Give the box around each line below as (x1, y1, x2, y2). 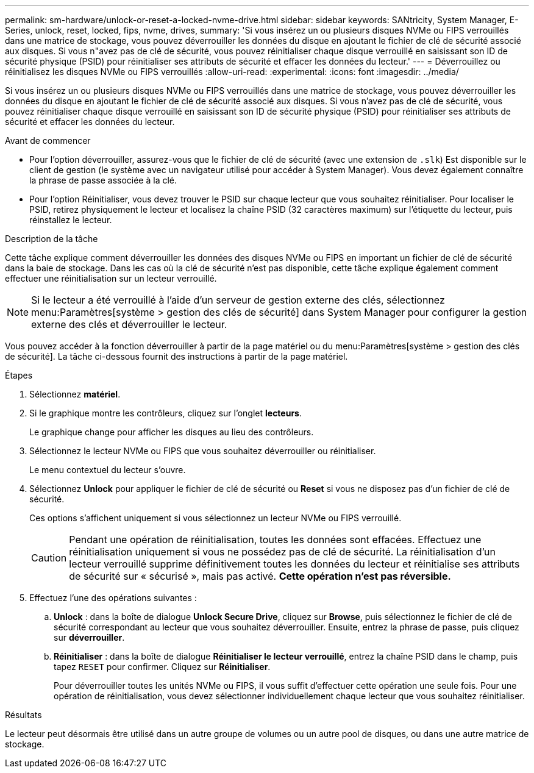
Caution (31, 552, 67, 564)
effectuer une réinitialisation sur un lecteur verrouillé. (5, 273, 217, 283)
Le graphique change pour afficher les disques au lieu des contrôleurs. (29, 427, 314, 437)
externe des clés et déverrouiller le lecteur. (31, 318, 227, 330)
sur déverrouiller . (54, 632, 125, 643)
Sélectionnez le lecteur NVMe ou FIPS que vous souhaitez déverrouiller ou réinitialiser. (29, 446, 376, 456)
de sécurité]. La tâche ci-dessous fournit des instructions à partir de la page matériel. (5, 351, 348, 362)
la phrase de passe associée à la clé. (29, 175, 177, 185)
